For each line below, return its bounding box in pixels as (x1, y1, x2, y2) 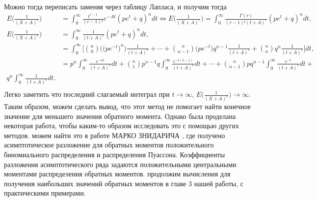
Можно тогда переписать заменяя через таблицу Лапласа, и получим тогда (4, 1, 227, 11)
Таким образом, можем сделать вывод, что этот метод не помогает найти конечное (4, 101, 251, 112)
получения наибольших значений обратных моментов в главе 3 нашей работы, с (4, 178, 244, 188)
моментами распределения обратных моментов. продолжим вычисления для (4, 169, 231, 179)
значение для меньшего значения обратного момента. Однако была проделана (4, 111, 236, 121)
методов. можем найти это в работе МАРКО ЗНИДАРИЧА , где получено (4, 130, 225, 140)
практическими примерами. (4, 188, 86, 198)
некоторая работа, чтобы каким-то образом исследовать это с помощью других (4, 120, 239, 131)
